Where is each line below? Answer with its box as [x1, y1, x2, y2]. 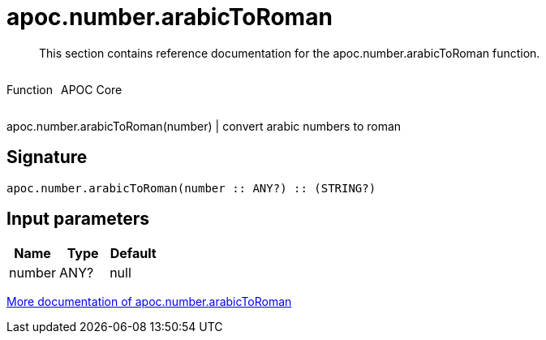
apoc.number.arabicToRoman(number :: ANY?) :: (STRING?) [6, 181, 376, 195]
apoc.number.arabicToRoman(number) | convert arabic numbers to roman [6, 118, 402, 133]
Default [110, 245, 157, 262]
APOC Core [60, 82, 123, 97]
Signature [6, 147, 88, 168]
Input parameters [6, 209, 150, 230]
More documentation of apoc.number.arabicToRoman [6, 295, 292, 309]
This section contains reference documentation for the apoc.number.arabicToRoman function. [39, 45, 540, 60]
